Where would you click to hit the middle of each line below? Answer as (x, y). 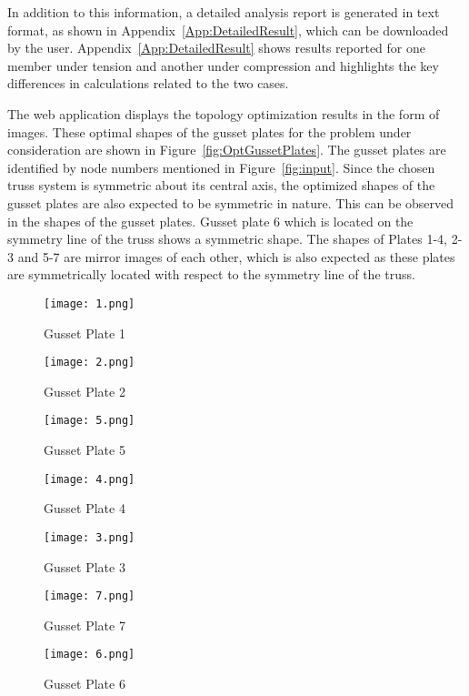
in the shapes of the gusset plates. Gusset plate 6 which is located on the (210, 221)
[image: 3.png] (90, 537)
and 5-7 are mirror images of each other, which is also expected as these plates (236, 256)
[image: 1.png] (90, 303)
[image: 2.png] (90, 363)
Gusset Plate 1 (85, 333)
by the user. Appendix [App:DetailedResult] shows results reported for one (216, 48)
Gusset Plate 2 (85, 391)
